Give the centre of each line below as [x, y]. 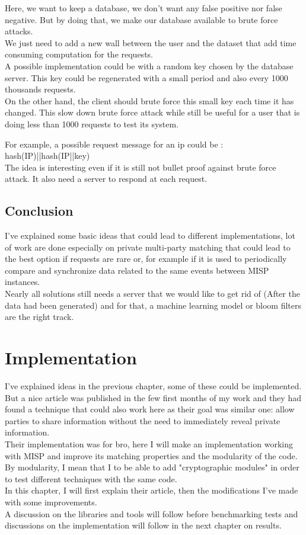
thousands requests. [40, 89]
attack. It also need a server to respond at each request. [106, 179]
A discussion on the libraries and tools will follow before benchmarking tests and [152, 513]
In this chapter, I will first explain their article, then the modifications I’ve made [152, 490]
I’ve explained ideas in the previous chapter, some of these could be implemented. [153, 385]
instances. [23, 282]
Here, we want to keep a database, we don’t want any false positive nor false [144, 8]
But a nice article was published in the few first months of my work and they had [153, 397]
